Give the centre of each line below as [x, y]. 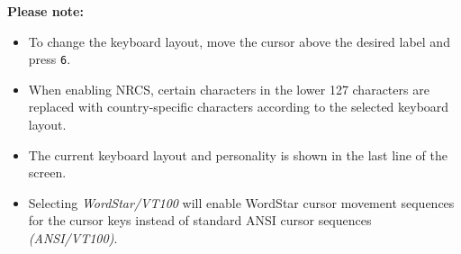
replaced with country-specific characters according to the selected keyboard [239, 107]
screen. [47, 172]
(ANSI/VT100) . [73, 238]
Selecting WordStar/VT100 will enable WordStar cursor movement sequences [241, 202]
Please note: [45, 11]
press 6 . [50, 59]
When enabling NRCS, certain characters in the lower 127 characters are [229, 89]
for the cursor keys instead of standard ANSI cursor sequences [200, 220]
